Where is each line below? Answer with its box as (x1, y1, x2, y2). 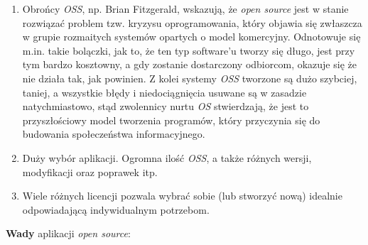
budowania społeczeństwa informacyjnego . (22, 126, 205, 141)
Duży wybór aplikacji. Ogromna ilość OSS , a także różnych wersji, (22, 150, 312, 165)
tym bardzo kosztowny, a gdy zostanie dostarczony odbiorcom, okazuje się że (22, 57, 357, 72)
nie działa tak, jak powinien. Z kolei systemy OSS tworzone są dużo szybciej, (22, 70, 357, 85)
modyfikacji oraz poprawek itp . (22, 164, 158, 179)
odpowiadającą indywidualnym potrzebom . (22, 202, 210, 217)
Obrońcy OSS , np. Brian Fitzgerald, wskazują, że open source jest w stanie (22, 1, 349, 16)
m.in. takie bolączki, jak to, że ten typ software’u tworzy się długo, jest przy (22, 43, 355, 58)
